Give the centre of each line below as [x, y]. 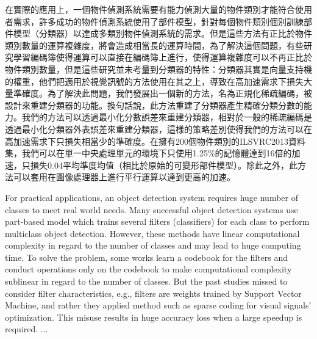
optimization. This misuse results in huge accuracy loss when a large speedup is [154, 317]
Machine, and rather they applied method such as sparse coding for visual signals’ [158, 305]
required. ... [27, 329]
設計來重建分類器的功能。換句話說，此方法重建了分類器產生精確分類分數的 [154, 105]
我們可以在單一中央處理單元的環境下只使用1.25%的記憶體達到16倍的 [157, 153]
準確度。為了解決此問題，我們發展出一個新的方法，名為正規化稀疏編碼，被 [162, 93]
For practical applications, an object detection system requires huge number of [151, 197]
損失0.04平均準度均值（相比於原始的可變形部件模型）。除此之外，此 [164, 165]
